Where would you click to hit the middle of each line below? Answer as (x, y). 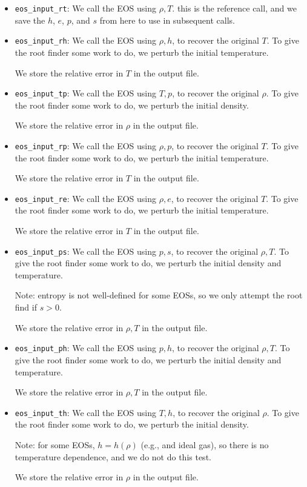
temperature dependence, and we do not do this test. (113, 456)
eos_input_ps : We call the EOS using (85, 251)
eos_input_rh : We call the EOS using (85, 40)
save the (30, 20)
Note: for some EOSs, (55, 444)
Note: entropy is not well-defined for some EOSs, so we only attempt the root (159, 295)
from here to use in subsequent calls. (167, 20)
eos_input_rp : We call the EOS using (85, 145)
